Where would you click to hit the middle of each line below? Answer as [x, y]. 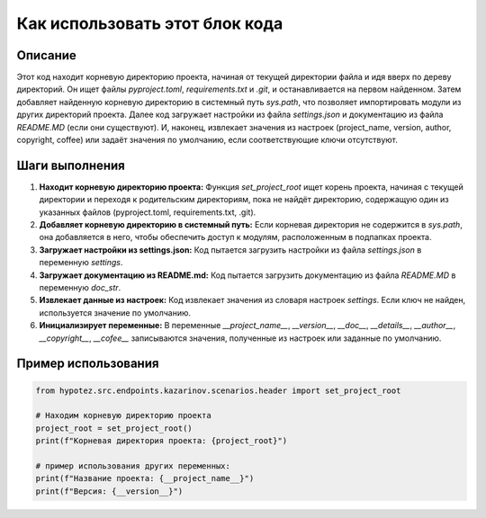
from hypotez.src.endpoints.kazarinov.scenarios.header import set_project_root [218, 390]
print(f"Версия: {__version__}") [109, 491]
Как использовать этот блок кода [150, 23]
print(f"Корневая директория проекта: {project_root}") [162, 441]
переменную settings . [81, 263]
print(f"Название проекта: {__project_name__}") [145, 478]
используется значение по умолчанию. [115, 313]
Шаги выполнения [71, 165]
